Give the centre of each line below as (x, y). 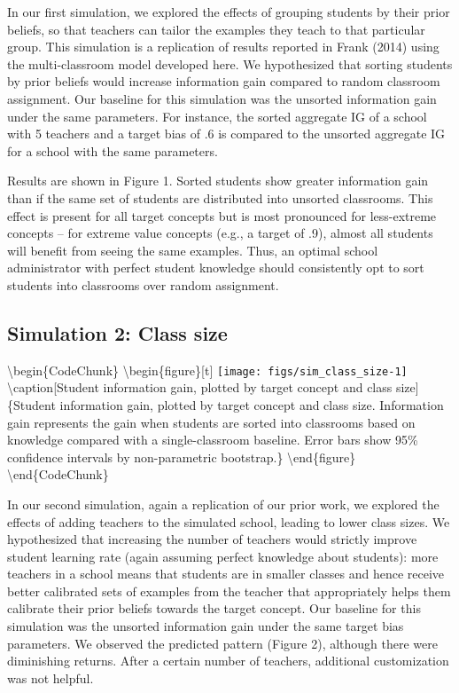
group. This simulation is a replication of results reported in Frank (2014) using (223, 47)
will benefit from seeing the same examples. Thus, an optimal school (193, 250)
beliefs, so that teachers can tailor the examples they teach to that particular (216, 29)
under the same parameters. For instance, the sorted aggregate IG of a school (217, 116)
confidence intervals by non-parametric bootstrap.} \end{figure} (182, 457)
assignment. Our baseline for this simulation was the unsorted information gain (222, 98)
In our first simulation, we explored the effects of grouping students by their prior (229, 12)
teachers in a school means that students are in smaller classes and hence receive (226, 574)
